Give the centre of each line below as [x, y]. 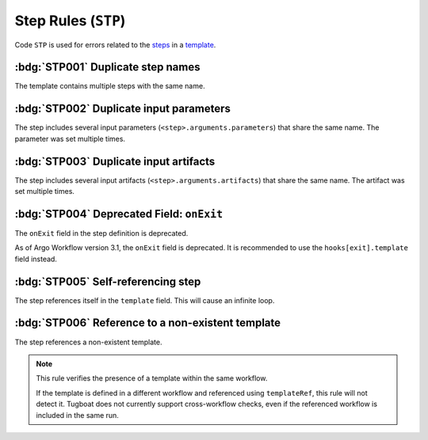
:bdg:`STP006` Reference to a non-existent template [148, 323]
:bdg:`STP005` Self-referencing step [108, 281]
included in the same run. [77, 415]
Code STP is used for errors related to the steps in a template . [115, 44]
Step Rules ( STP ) [70, 21]
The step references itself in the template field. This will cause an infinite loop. [145, 300]
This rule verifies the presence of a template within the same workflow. [152, 378]
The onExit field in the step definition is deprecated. [101, 233]
